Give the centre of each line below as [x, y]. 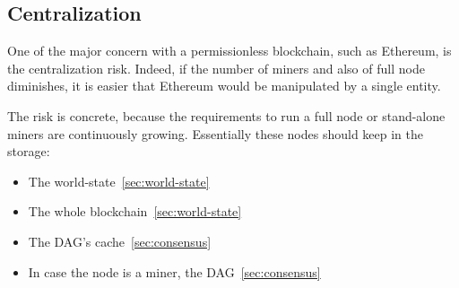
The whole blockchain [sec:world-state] [135, 211]
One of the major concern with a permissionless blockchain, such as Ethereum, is [229, 51]
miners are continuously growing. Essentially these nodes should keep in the [216, 133]
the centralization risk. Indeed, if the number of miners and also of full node [216, 68]
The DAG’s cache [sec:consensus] [120, 241]
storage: [29, 151]
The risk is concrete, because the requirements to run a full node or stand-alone [226, 115]
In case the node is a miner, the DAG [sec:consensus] [174, 271]
